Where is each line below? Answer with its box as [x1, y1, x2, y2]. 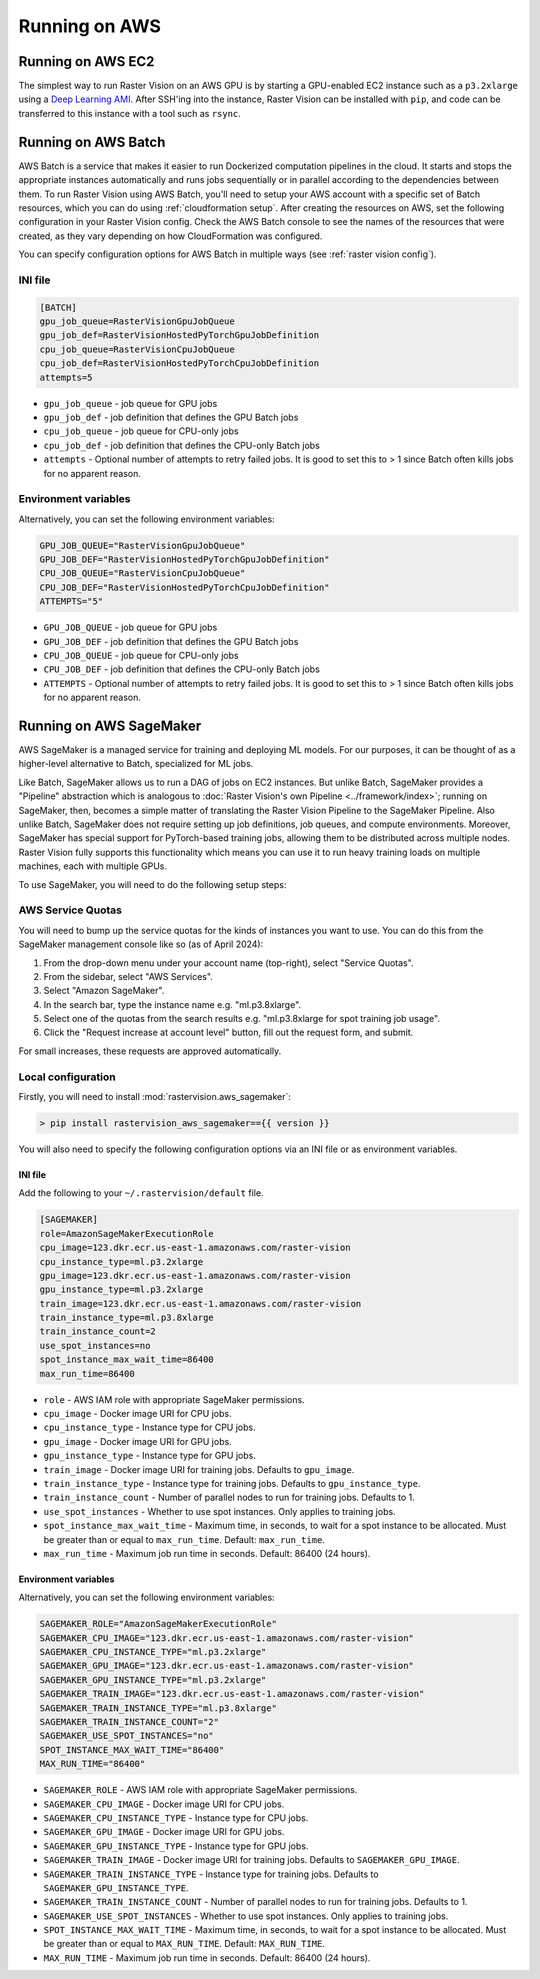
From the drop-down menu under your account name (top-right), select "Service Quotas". [43, 956, 414, 969]
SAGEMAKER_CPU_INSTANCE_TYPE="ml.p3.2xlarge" [39, 1646, 267, 1658]
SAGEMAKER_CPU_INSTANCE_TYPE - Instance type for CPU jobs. [43, 1811, 309, 1824]
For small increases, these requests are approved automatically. [18, 1045, 282, 1057]
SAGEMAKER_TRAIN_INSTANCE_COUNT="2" [39, 1716, 220, 1728]
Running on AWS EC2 [18, 53, 155, 70]
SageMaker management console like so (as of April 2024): [18, 938, 264, 950]
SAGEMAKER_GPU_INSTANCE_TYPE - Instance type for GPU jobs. [43, 1840, 309, 1852]
